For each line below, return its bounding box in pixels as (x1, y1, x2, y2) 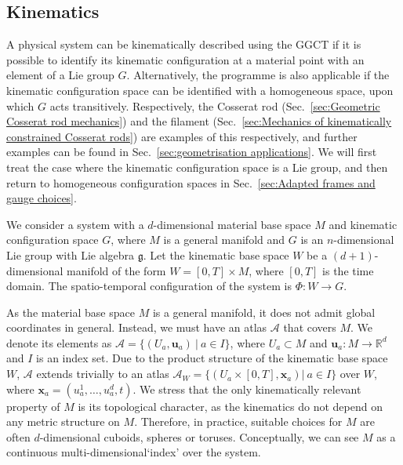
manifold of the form (67, 262, 166, 278)
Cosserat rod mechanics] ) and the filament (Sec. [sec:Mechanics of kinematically (6, 113, 392, 129)
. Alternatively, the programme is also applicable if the (126, 67, 390, 83)
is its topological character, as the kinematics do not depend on (78, 398, 383, 414)
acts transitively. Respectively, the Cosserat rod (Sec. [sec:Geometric (49, 97, 380, 114)
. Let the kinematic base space (143, 246, 289, 263)
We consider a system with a (6, 216, 144, 232)
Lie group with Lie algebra (6, 246, 135, 263)
